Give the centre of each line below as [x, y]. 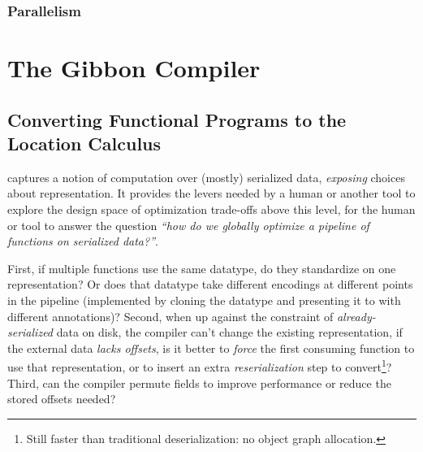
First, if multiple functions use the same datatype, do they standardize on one [202, 268]
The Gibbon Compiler [134, 68]
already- [356, 316]
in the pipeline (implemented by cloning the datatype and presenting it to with [204, 300]
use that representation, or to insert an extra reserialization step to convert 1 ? [200, 365]
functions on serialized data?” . [83, 241]
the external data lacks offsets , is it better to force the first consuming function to [211, 348]
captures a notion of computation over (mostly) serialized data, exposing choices [206, 177]
